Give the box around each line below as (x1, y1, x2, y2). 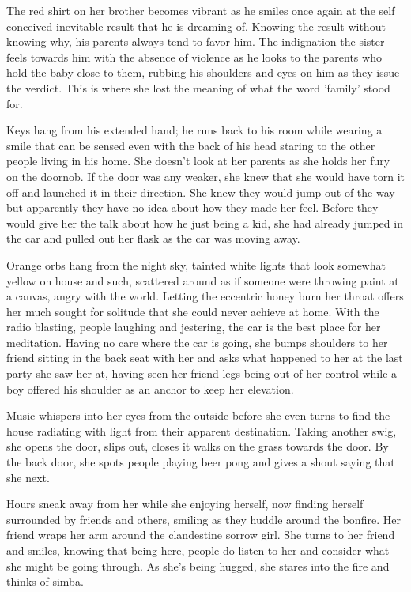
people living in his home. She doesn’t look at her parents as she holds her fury (6, 153, 390, 169)
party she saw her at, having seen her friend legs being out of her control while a (6, 365, 398, 382)
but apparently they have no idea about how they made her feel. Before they (6, 199, 379, 216)
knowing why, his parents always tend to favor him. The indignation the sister (6, 33, 385, 50)
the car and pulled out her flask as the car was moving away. (6, 230, 300, 247)
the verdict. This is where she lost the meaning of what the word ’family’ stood (6, 79, 390, 96)
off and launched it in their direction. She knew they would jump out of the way (6, 183, 395, 200)
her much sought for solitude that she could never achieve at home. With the (6, 303, 379, 319)
